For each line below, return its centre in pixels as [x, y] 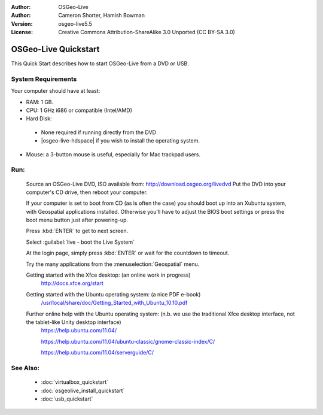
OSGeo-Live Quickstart [55, 49]
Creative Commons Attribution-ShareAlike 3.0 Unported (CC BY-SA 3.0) [147, 32]
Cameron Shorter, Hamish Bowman [101, 16]
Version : [22, 23]
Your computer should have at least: [56, 91]
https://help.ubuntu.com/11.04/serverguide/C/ [97, 353]
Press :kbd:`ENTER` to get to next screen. [77, 231]
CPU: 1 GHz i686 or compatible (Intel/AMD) [79, 110]
